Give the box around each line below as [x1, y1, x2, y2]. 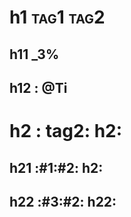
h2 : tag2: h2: [9, 120, 123, 143]
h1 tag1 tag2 [9, 6, 106, 29]
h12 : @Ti [9, 79, 68, 96]
